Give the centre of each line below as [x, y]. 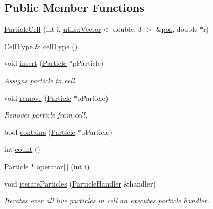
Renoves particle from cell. [46, 115]
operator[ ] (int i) [63, 166]
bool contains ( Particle [40, 132]
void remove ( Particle [38, 97]
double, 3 [127, 29]
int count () [22, 149]
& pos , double [177, 29]
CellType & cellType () [41, 46]
